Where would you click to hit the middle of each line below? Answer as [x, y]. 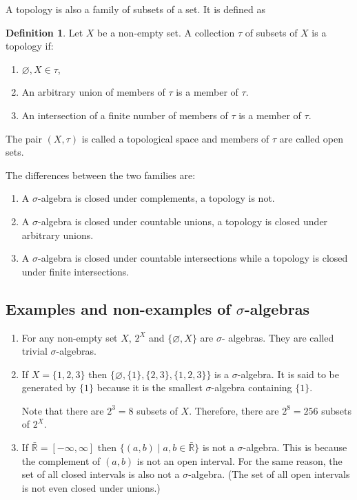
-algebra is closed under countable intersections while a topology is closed [193, 258]
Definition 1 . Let [44, 32]
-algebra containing [252, 387]
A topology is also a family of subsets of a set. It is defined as [136, 9]
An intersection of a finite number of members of [125, 115]
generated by [49, 387]
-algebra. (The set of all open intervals [269, 474]
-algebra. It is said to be [288, 374]
